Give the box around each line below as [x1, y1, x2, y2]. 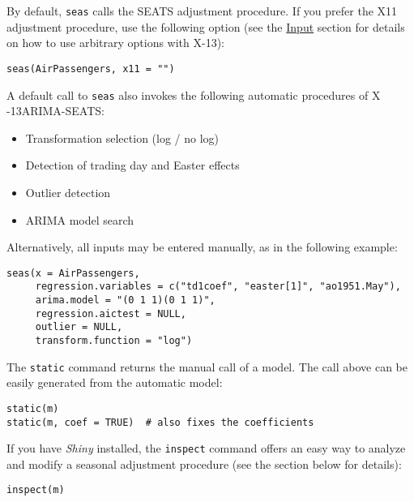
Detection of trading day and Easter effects [25, 157, 240, 174]
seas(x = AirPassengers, [6, 267, 140, 279]
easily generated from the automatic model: [6, 374, 223, 391]
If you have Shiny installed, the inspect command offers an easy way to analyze [6, 440, 406, 457]
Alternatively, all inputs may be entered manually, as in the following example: [6, 238, 398, 255]
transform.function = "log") [35, 335, 193, 346]
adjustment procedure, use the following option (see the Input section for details [6, 18, 405, 35]
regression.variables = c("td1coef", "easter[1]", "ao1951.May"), [35, 281, 401, 293]
